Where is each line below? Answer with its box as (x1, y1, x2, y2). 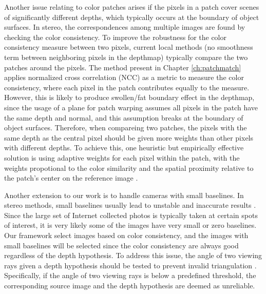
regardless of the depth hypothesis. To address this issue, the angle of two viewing (4, 250, 262, 261)
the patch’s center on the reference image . (4, 172, 138, 183)
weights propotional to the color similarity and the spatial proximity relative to (4, 162, 254, 173)
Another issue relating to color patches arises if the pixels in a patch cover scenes (4, 2, 259, 12)
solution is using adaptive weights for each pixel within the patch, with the (4, 152, 240, 163)
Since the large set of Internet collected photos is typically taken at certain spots (4, 209, 258, 220)
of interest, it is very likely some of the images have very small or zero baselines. (4, 220, 257, 230)
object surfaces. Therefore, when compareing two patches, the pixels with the (4, 122, 247, 133)
